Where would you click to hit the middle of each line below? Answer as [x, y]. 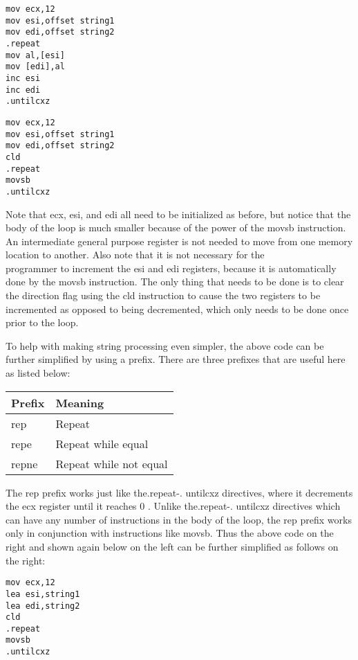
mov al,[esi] [35, 55]
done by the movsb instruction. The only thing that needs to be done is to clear [175, 282]
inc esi [23, 78]
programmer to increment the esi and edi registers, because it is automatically [171, 268]
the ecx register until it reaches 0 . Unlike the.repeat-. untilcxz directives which [173, 506]
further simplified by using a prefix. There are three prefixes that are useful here [176, 359]
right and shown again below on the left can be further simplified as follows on [172, 546]
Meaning [80, 402]
